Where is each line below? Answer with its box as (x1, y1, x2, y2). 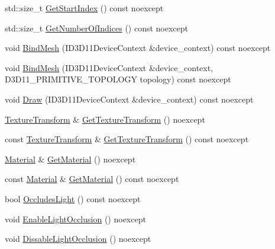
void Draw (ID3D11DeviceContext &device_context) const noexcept (5, 92, 254, 105)
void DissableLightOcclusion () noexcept (5, 232, 151, 245)
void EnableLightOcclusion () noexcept (5, 212, 146, 225)
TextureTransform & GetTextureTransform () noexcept (5, 113, 205, 125)
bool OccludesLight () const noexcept (5, 192, 141, 205)
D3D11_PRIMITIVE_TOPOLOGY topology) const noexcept (5, 73, 231, 85)
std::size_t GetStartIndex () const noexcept (5, 2, 164, 14)
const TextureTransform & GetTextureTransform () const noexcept (5, 133, 249, 145)
